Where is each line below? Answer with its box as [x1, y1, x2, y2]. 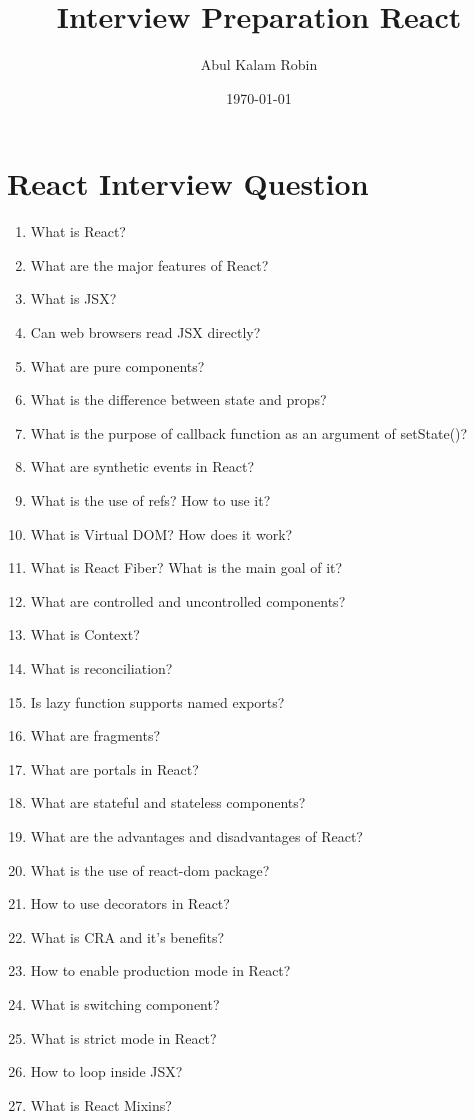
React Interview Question [7, 163, 369, 204]
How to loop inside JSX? [30, 1061, 183, 1082]
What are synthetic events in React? [30, 456, 254, 477]
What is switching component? [30, 993, 220, 1014]
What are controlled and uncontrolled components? [30, 590, 346, 611]
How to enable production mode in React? [30, 960, 291, 981]
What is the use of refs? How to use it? [30, 490, 271, 510]
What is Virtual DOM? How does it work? [30, 523, 293, 544]
